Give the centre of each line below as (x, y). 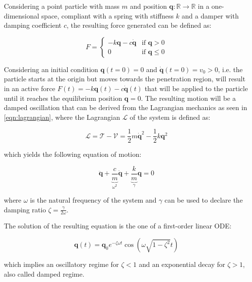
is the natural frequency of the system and (93, 200)
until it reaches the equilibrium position (63, 98)
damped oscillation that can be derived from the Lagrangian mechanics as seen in (126, 107)
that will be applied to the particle (196, 88)
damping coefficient (33, 25)
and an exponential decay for (182, 264)
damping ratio (25, 209)
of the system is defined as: (170, 117)
